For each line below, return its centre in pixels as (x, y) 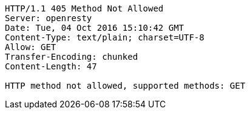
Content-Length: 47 (51, 66)
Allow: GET (31, 47)
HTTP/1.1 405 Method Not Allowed (84, 8)
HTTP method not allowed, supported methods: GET (125, 86)
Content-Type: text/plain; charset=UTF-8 (105, 37)
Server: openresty (49, 18)
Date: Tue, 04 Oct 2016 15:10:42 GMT (95, 28)
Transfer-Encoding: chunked (72, 57)
